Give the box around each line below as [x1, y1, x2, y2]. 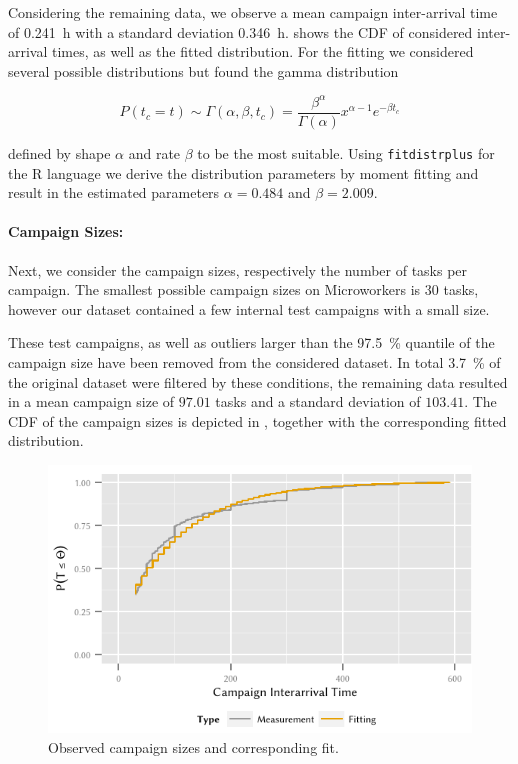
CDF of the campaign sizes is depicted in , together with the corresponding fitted [8, 410, 507, 431]
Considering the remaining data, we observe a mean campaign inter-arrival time [8, 2, 498, 22]
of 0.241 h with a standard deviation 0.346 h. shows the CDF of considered [8, 21, 473, 42]
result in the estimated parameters [8, 182, 220, 203]
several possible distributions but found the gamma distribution [8, 60, 399, 81]
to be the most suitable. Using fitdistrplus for [197, 142, 495, 163]
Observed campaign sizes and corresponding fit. [48, 736, 339, 757]
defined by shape [8, 142, 111, 163]
